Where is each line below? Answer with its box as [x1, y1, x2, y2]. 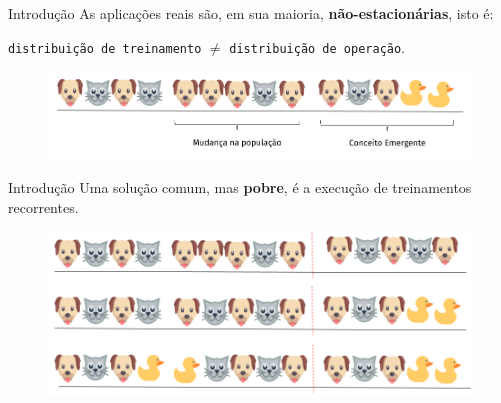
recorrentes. [8, 196, 79, 217]
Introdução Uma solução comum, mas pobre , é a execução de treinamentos [8, 176, 472, 197]
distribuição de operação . [229, 36, 406, 57]
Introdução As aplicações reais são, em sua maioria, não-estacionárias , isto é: [8, 3, 494, 23]
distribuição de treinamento [8, 41, 202, 56]
